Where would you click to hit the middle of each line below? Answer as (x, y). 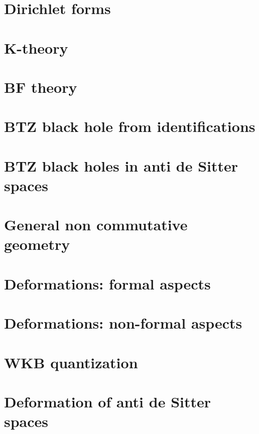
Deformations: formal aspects (107, 283)
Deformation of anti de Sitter (108, 401)
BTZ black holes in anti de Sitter (121, 165)
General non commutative (96, 225)
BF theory (41, 87)
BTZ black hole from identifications (130, 126)
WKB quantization (71, 362)
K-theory (36, 47)
